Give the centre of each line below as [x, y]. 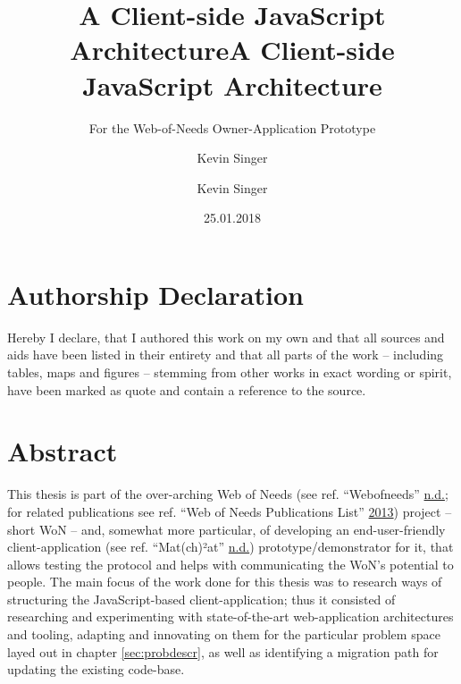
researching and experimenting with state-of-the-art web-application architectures [230, 616]
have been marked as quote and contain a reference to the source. [187, 389]
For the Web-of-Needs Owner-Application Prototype [232, 127]
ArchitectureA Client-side [232, 50]
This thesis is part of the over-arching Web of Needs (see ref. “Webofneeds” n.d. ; [228, 494]
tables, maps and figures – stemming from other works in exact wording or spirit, [230, 372]
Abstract [63, 451]
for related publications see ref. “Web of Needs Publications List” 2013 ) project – [230, 511]
